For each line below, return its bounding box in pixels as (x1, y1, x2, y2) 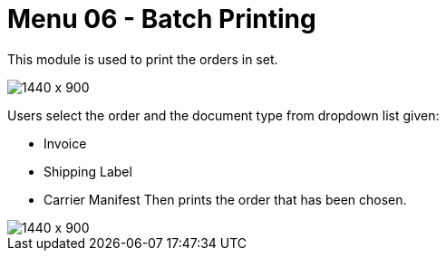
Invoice (44, 135, 87, 151)
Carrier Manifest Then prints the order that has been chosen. (44, 191, 407, 207)
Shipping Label (44, 163, 132, 179)
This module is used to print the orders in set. (7, 51, 278, 67)
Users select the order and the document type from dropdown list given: (7, 107, 440, 123)
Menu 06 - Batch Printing (7, 4, 316, 34)
